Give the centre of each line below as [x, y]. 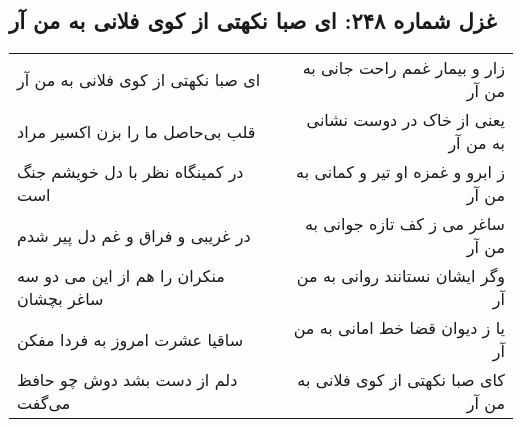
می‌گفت [44, 403]
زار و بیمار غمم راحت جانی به [403, 68]
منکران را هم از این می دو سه [121, 276]
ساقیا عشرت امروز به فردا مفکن [130, 339]
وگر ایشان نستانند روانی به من [400, 276]
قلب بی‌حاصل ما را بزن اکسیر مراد [136, 131]
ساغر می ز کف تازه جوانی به [404, 224]
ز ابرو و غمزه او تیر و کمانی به [400, 172]
